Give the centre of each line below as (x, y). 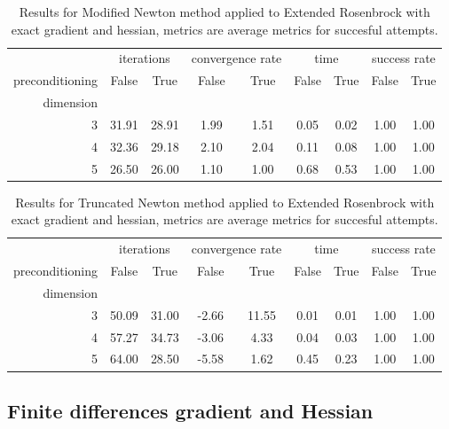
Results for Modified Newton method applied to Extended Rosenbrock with (224, 12)
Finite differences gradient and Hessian (190, 410)
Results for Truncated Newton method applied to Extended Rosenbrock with (225, 202)
